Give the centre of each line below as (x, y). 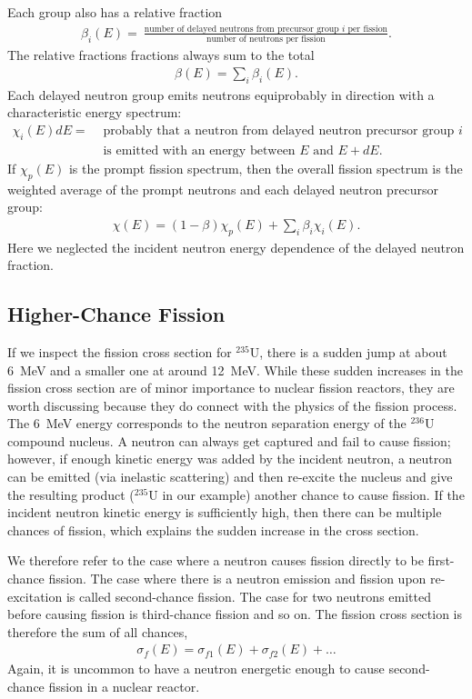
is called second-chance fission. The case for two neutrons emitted (248, 596)
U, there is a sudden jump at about (348, 351)
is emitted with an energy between (199, 150)
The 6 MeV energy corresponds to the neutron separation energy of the (207, 423)
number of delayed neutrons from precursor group (241, 29)
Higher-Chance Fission (116, 314)
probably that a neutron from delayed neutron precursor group (279, 130)
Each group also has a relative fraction (115, 12)
